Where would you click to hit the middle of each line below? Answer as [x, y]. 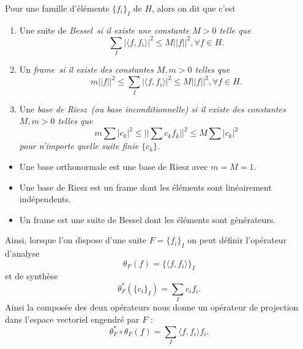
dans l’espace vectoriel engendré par [72, 319]
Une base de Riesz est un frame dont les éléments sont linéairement [145, 187]
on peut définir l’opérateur [237, 240]
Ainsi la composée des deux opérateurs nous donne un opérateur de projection [152, 307]
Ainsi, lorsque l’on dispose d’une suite [76, 240]
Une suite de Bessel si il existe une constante [104, 30]
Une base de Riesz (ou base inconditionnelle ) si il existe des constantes [152, 108]
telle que [235, 30]
